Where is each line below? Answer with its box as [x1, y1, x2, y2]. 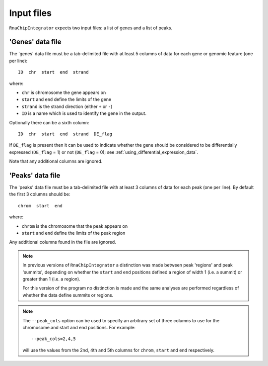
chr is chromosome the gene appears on [21, 90, 106, 95]
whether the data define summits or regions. [22, 292, 114, 298]
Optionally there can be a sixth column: [9, 119, 89, 125]
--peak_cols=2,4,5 [31, 336, 76, 342]
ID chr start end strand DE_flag [18, 131, 113, 137]
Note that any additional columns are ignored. [9, 158, 103, 164]
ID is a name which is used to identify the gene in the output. [21, 110, 146, 116]
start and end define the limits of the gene [21, 96, 112, 102]
